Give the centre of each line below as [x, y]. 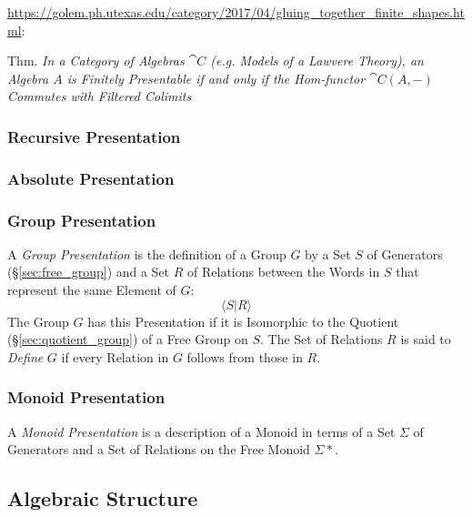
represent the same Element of [92, 290]
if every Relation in [115, 356]
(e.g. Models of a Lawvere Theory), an [317, 61]
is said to [426, 339]
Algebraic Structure [103, 498]
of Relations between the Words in [284, 272]
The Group [38, 321]
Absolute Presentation [91, 178]
